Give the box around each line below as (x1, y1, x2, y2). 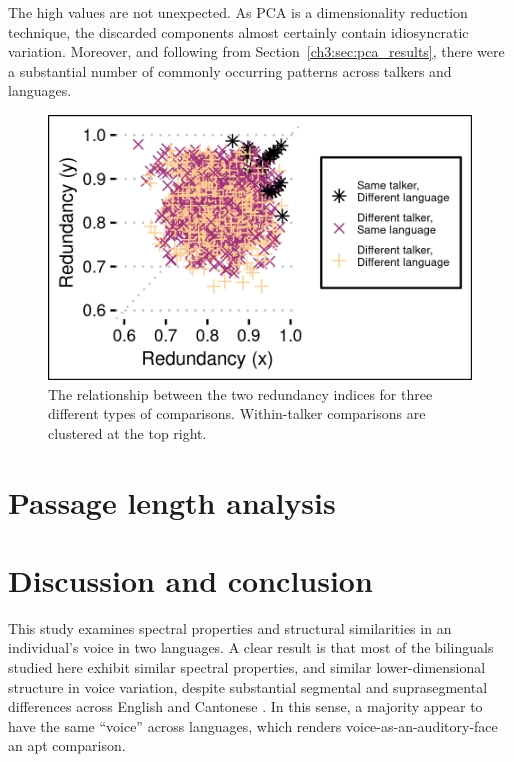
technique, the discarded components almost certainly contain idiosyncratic (8, 21, 469, 42)
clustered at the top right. (48, 422, 207, 443)
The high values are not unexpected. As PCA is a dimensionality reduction (8, 2, 468, 22)
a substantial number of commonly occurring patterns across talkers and (8, 60, 452, 81)
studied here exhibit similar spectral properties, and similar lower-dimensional (8, 657, 486, 678)
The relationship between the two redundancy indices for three (48, 383, 433, 404)
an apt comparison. (8, 735, 126, 756)
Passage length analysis (8, 481, 336, 522)
